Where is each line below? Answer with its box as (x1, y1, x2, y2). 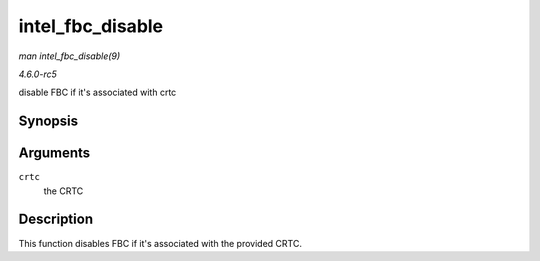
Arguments (18, 145, 91, 162)
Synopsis (18, 113, 79, 130)
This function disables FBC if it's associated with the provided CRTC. (18, 237, 302, 249)
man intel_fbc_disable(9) (18, 50, 121, 62)
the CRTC (43, 185, 84, 197)
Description (18, 211, 94, 228)
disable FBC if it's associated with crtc (18, 86, 177, 99)
